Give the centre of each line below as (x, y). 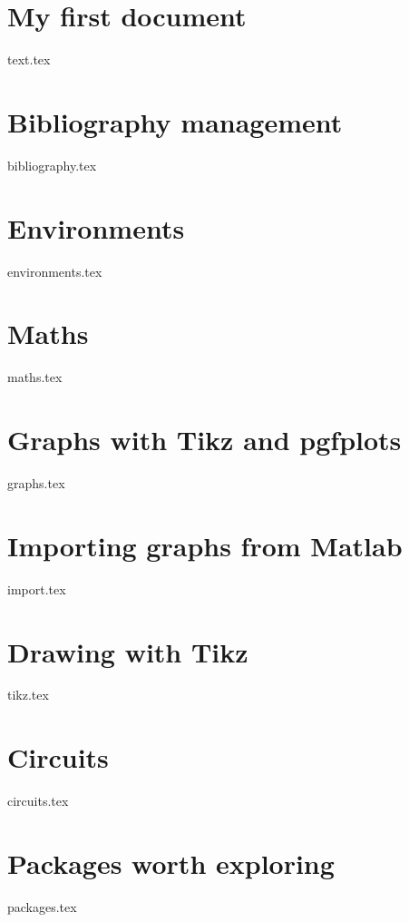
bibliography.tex (52, 165)
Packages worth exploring (171, 863)
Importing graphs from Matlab (205, 545)
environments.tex (55, 271)
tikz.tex (28, 695)
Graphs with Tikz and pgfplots (204, 440)
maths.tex (35, 377)
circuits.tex (38, 801)
